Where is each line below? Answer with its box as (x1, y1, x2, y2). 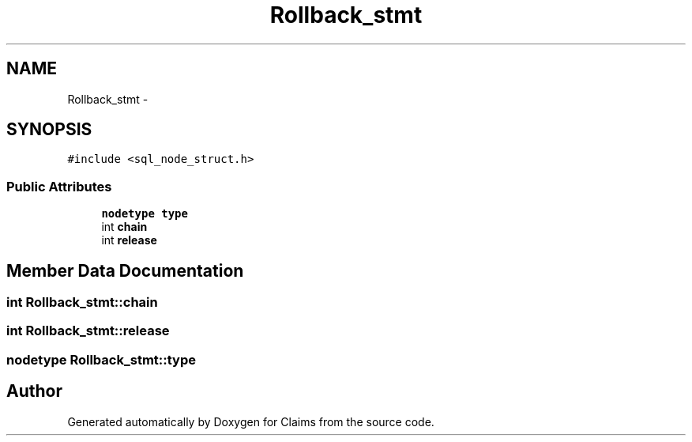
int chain (101, 220, 148, 234)
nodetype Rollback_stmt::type (6, 351, 196, 368)
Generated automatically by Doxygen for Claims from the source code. (67, 414, 434, 429)
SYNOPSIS (6, 119, 92, 140)
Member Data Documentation (6, 260, 244, 281)
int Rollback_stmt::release (6, 323, 170, 339)
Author (6, 381, 62, 402)
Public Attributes (6, 178, 112, 195)
